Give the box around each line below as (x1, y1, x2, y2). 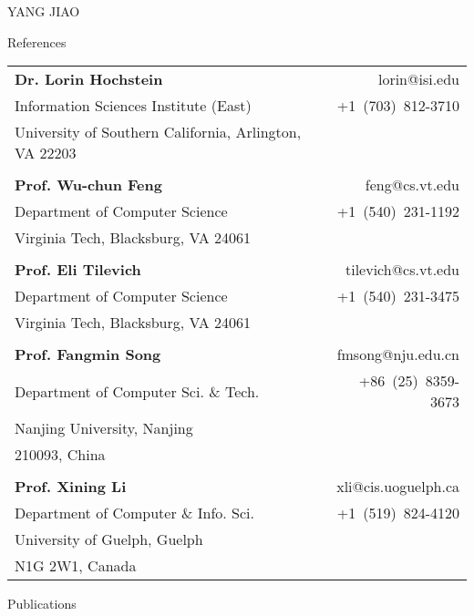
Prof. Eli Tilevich (15, 259, 141, 281)
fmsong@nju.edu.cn (336, 344, 459, 365)
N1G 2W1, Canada (15, 555, 137, 577)
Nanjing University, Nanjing (15, 417, 193, 439)
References (7, 32, 67, 51)
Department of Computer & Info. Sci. (15, 502, 254, 524)
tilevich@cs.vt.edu (345, 259, 459, 281)
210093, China (15, 444, 106, 466)
